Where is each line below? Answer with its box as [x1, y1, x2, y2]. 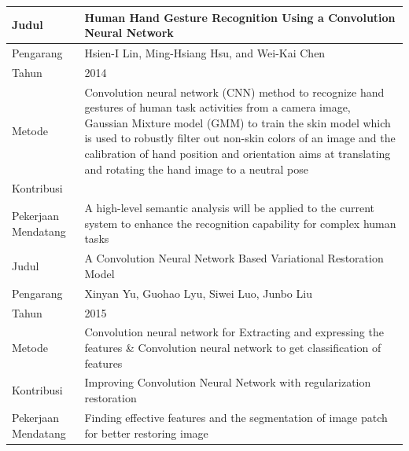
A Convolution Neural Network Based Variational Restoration [84, 250, 384, 266]
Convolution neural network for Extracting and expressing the [84, 324, 384, 340]
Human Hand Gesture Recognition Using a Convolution [84, 9, 396, 25]
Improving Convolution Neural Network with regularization [84, 374, 371, 390]
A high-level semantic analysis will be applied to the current [84, 200, 374, 216]
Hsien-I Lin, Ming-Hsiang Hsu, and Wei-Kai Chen [84, 44, 326, 60]
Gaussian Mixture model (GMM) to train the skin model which [84, 114, 391, 130]
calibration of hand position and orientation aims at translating [84, 145, 391, 161]
